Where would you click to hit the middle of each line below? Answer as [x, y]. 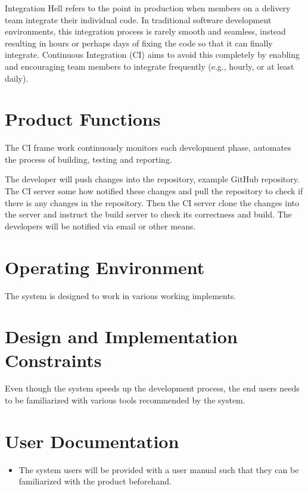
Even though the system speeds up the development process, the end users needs [152, 388]
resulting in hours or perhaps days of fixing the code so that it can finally [139, 43]
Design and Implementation [121, 336]
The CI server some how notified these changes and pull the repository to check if [154, 191]
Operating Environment [105, 267]
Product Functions [83, 119]
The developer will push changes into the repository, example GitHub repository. [152, 179]
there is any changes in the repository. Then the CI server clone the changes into [152, 202]
